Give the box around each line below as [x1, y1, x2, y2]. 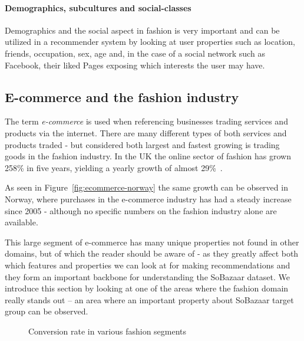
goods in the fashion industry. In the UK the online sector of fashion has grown [5, 150, 291, 162]
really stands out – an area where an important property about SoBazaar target [5, 293, 294, 306]
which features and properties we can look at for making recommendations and [5, 258, 290, 271]
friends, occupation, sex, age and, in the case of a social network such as [5, 47, 265, 59]
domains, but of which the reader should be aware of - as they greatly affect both [5, 247, 299, 260]
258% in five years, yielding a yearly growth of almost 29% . [5, 161, 223, 173]
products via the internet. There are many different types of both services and [5, 126, 287, 139]
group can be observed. [5, 305, 88, 317]
